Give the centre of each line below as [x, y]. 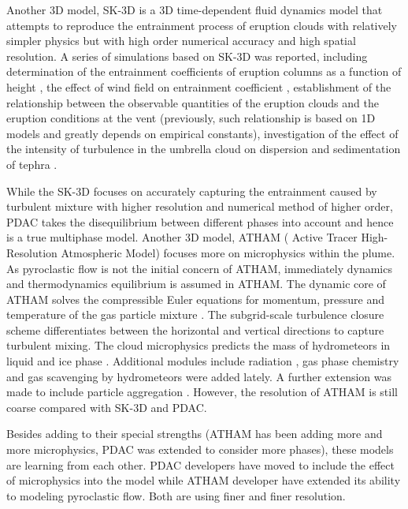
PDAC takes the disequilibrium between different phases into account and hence [200, 221]
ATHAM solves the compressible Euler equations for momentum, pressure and [196, 299]
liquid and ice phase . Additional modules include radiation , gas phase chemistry [203, 361]
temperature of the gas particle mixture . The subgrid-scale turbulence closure [195, 314]
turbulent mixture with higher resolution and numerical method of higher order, [200, 206]
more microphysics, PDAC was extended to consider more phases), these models [200, 449]
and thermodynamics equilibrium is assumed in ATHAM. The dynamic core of [196, 284]
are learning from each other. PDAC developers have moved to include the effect [200, 464]
